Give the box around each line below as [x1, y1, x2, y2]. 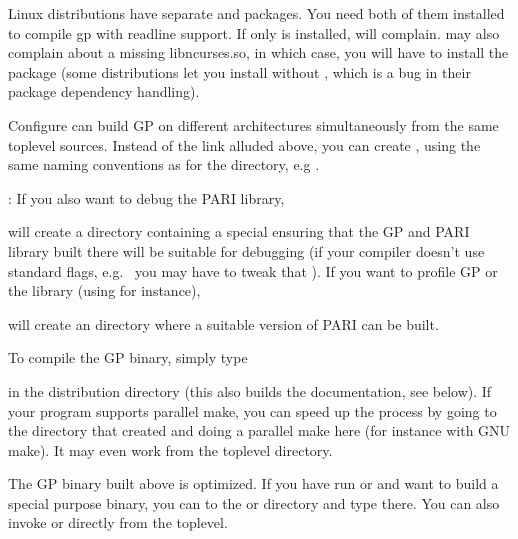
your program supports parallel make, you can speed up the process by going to [8, 400, 497, 421]
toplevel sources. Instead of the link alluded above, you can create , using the [8, 134, 481, 155]
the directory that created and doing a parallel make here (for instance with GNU [8, 420, 511, 441]
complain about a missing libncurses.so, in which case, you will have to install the [8, 42, 509, 63]
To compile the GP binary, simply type [8, 347, 248, 368]
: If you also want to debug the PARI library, [8, 187, 285, 208]
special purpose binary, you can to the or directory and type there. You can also [8, 492, 500, 513]
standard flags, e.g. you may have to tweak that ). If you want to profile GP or [8, 260, 498, 281]
